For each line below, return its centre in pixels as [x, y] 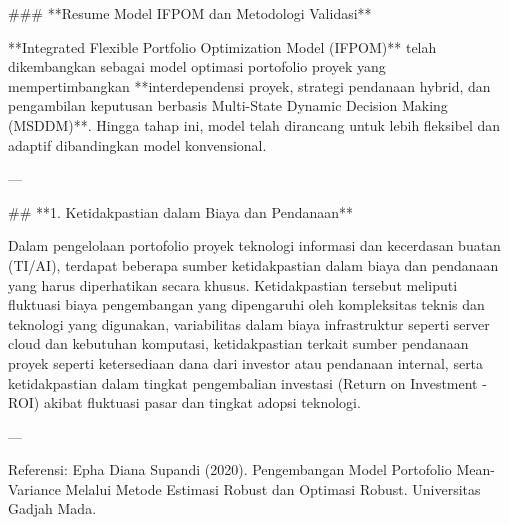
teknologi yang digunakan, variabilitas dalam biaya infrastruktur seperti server [249, 323]
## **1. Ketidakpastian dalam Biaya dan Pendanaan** [181, 211]
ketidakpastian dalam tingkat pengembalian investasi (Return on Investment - [247, 382]
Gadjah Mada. [52, 508]
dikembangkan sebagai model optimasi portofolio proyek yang [197, 66]
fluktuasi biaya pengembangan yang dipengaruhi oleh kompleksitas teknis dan [246, 304]
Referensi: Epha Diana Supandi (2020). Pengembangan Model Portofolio [230, 469]
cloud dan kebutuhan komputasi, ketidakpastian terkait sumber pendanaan [238, 343]
